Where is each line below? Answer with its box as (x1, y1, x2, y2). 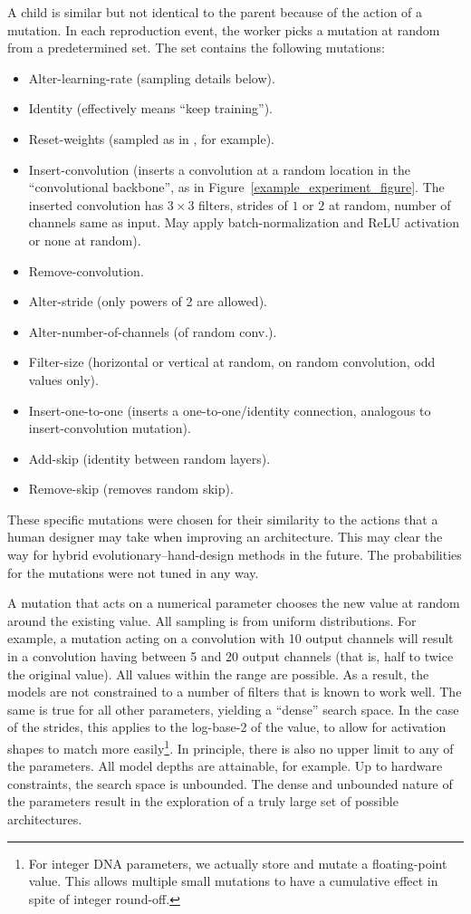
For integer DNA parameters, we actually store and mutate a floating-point (28, 853, 447, 872)
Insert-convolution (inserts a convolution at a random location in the (28, 159, 410, 178)
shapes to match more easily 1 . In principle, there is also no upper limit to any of (7, 736, 454, 757)
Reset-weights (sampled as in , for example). (28, 129, 274, 148)
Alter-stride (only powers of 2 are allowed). (28, 292, 267, 311)
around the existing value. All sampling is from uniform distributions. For (7, 611, 417, 630)
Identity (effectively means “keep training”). (28, 99, 274, 118)
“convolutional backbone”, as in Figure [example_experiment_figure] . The (28, 178, 445, 197)
